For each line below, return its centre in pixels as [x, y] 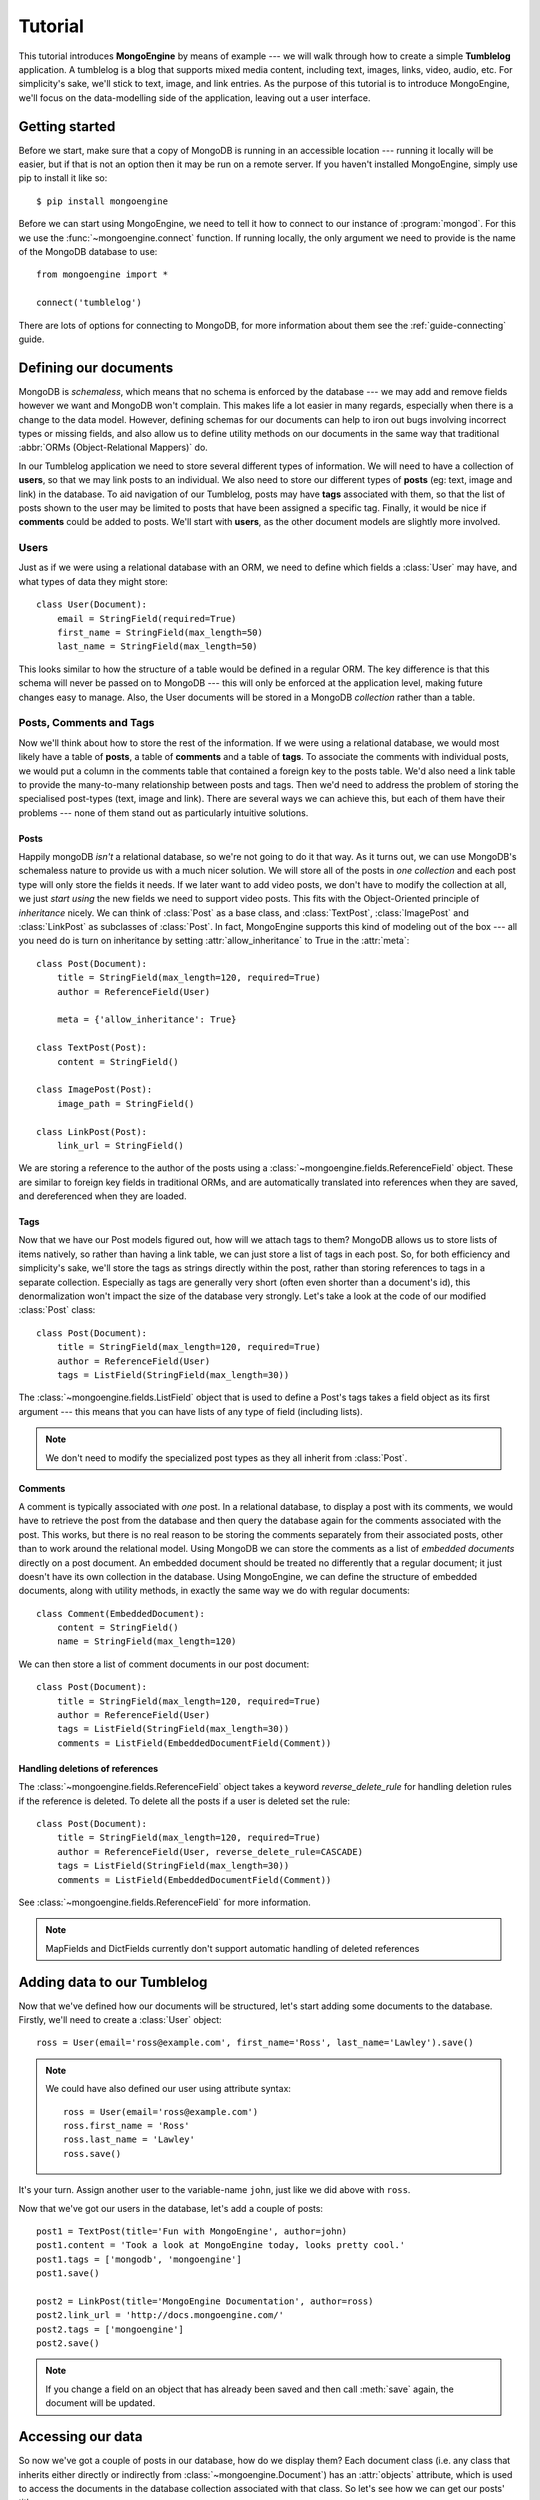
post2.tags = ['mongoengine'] [110, 2329]
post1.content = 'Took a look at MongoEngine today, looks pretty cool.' [221, 2245]
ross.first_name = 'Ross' [126, 2125]
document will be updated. [100, 2403]
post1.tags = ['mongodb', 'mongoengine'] [139, 2259]
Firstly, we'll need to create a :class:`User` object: [120, 2019]
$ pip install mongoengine [102, 201]
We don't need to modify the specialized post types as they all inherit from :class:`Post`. [226, 1457]
